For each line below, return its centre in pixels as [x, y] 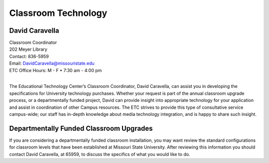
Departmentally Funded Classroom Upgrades [81, 128]
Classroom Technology [58, 13]
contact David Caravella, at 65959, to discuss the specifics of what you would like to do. [100, 154]
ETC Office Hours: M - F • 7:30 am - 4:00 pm [56, 70]
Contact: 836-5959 [29, 56]
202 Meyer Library [28, 49]
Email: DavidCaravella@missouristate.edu [52, 63]
